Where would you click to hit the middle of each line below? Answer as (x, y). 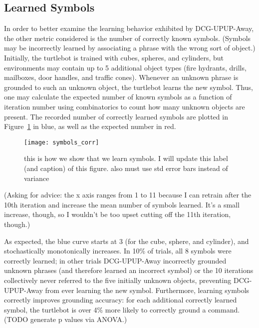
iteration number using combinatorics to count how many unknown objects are (125, 106)
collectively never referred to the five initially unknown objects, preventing (118, 280)
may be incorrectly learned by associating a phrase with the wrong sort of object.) (130, 48)
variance (37, 178)
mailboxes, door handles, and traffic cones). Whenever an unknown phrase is (121, 77)
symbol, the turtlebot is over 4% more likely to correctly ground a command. (122, 309)
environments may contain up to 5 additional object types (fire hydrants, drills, (125, 67)
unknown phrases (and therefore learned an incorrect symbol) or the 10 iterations (129, 270)
